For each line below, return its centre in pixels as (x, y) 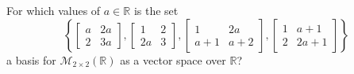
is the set (156, 10)
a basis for (31, 59)
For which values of (54, 10)
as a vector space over (173, 59)
